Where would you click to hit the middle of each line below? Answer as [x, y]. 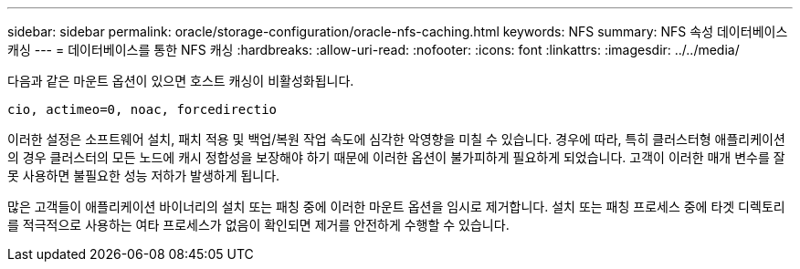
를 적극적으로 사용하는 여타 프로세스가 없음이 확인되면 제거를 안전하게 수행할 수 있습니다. [258, 225]
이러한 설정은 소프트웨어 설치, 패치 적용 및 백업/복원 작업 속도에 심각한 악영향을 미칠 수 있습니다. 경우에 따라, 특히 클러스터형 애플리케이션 [396, 139]
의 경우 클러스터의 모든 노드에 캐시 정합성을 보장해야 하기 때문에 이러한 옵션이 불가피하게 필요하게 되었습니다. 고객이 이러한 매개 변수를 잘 [396, 157]
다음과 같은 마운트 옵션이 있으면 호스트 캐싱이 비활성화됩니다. [181, 81]
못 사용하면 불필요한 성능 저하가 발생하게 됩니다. [144, 176]
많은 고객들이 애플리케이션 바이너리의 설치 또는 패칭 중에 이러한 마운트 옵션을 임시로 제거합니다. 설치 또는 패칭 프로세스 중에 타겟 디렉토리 [396, 207]
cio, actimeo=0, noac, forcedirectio [142, 109]
